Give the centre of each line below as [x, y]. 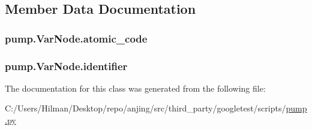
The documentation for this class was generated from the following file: [135, 88]
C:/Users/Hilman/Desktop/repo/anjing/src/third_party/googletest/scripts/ [145, 108]
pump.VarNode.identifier [66, 66]
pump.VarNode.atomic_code [76, 38]
